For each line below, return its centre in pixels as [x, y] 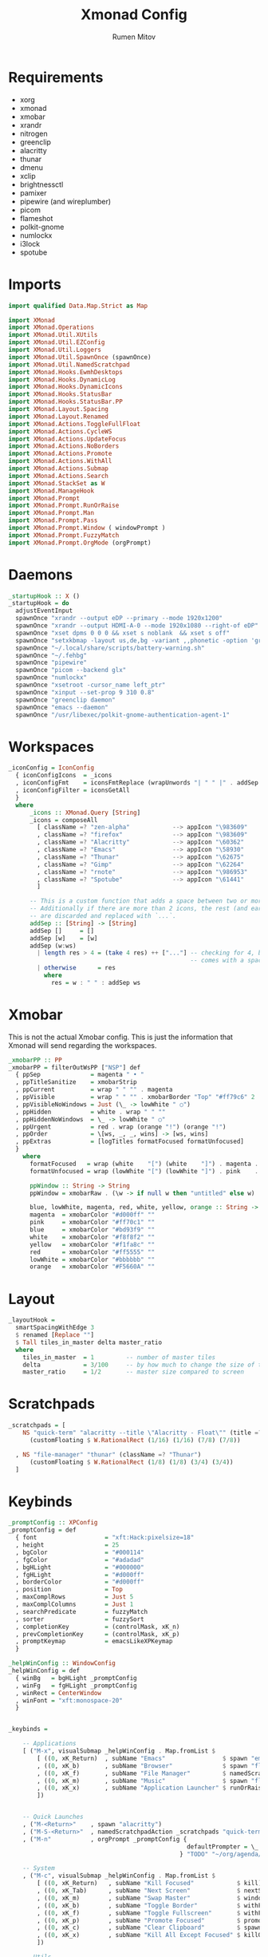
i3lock [30, 243]
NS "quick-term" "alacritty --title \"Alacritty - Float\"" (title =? [142, 1433]
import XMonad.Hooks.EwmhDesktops [66, 372]
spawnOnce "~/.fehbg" [51, 655]
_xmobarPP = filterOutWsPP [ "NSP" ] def [75, 1067]
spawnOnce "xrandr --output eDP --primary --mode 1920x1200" [119, 619]
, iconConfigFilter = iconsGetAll [73, 790]
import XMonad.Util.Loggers [55, 350]
